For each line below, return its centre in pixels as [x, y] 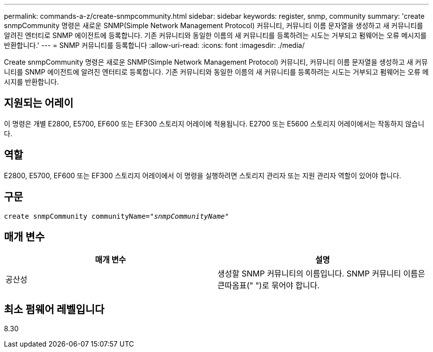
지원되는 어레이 [39, 103]
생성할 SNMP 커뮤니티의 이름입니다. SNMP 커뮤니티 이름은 [321, 274]
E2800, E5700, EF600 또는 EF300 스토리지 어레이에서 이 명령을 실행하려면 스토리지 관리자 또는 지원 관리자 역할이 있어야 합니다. [203, 175]
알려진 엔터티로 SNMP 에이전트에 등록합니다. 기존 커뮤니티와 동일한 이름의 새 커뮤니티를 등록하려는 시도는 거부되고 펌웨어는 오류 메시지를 [216, 35]
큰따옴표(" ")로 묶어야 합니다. [269, 286]
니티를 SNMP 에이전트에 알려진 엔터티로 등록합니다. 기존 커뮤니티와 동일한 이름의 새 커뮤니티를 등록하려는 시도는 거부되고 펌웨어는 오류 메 [216, 72]
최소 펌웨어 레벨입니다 [54, 309]
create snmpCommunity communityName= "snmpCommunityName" [117, 216]
